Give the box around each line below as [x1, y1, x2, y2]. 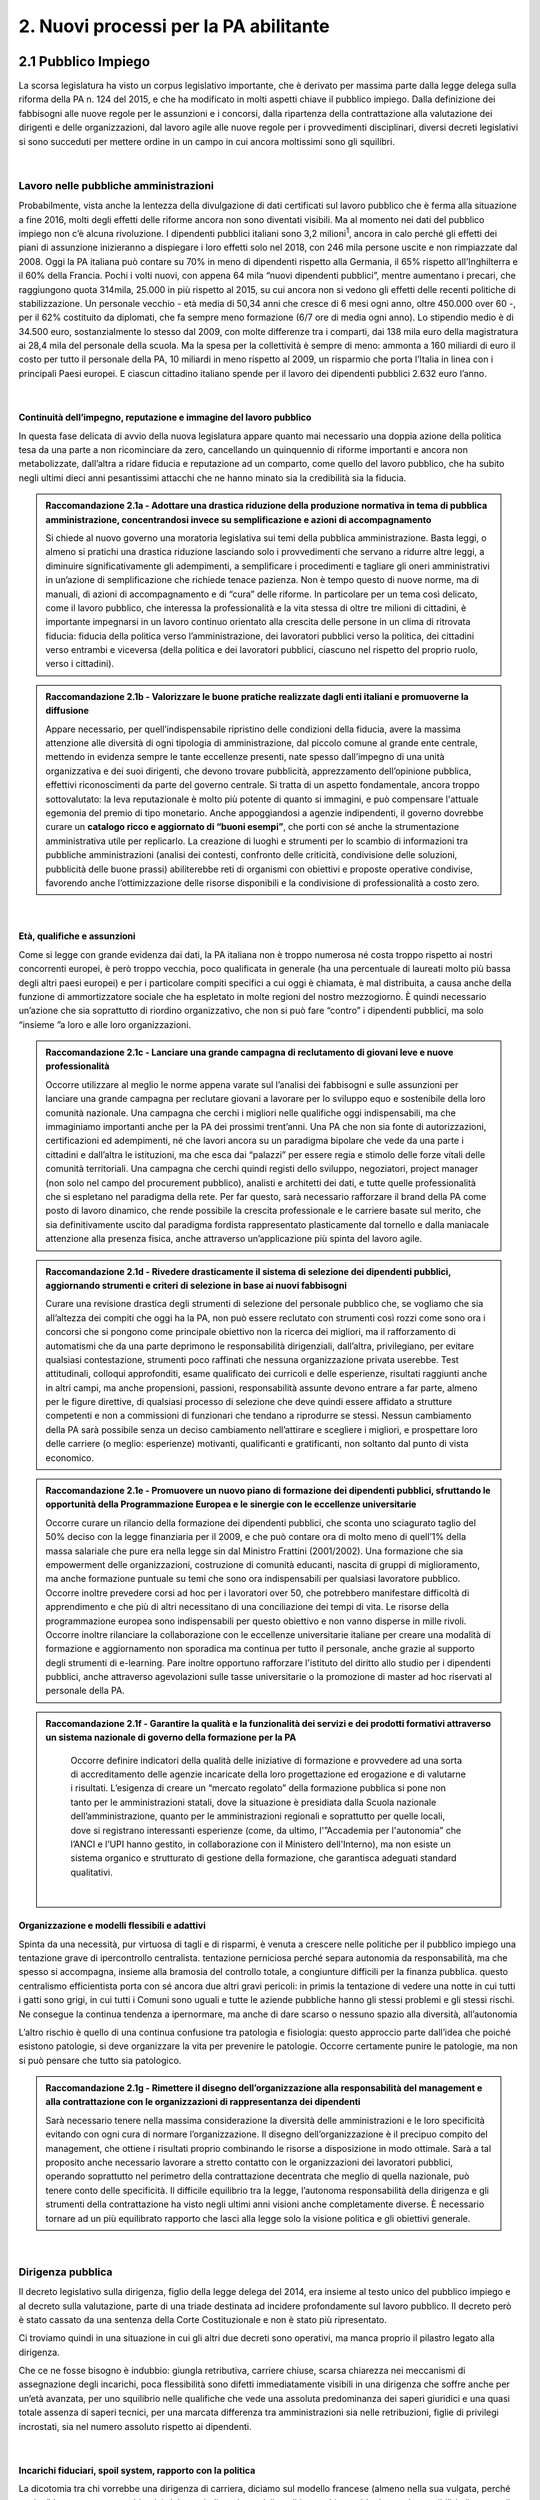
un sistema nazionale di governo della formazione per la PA [45, 1731, 297, 1744]
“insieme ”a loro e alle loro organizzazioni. [18, 1018, 192, 1030]
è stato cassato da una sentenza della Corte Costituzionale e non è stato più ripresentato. [18, 2313, 387, 2325]
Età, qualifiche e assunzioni [18, 930, 136, 942]
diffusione [45, 705, 90, 717]
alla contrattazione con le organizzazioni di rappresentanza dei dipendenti [45, 2096, 361, 2108]
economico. [45, 1451, 95, 1464]
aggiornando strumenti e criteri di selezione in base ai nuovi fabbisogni [45, 1279, 347, 1291]
